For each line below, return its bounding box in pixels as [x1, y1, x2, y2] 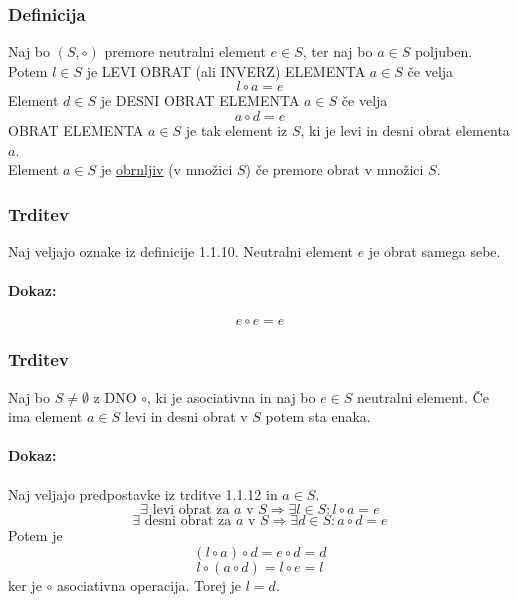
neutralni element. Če [357, 386, 489, 407]
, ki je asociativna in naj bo [147, 386, 316, 407]
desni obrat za [144, 514, 232, 529]
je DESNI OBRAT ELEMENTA [100, 90, 300, 111]
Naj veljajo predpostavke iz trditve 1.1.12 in [8, 483, 278, 504]
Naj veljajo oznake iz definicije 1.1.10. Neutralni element [8, 241, 353, 261]
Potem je [8, 525, 63, 546]
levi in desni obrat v [124, 406, 248, 427]
